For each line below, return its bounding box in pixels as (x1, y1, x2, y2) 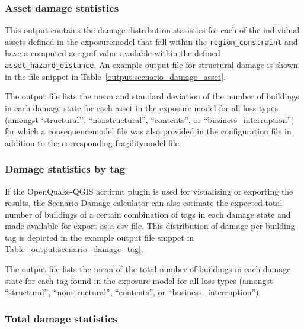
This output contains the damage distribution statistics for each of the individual (5, 24, 300, 36)
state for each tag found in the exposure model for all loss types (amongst (5, 274, 273, 286)
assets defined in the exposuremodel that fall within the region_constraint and (5, 35, 298, 47)
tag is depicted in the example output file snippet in (5, 231, 194, 243)
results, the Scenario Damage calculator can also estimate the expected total (5, 196, 283, 209)
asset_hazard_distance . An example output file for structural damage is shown (5, 59, 298, 71)
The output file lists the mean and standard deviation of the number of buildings (5, 90, 299, 102)
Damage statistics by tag (5, 162, 126, 176)
